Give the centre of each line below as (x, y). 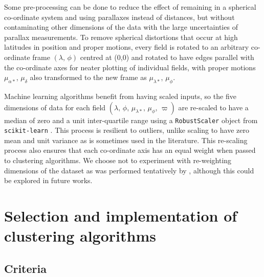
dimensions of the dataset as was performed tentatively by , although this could (129, 170)
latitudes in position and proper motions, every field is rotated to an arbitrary (127, 47)
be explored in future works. (48, 180)
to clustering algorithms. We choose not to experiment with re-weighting (118, 160)
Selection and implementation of (121, 216)
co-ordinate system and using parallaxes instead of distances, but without (119, 17)
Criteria (25, 268)
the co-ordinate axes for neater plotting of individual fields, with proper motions (130, 67)
